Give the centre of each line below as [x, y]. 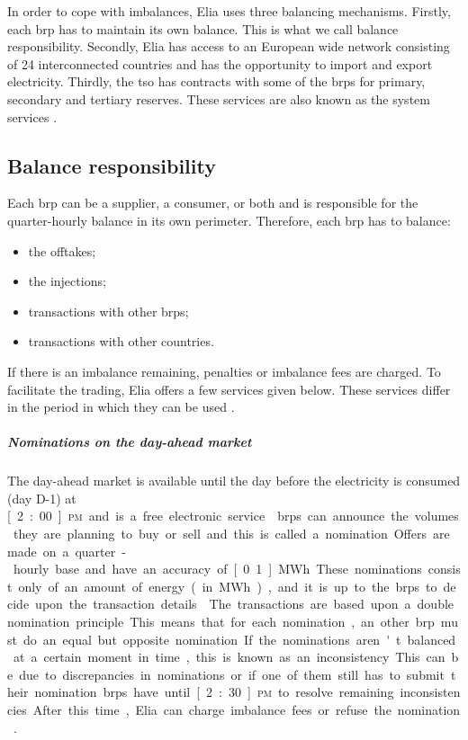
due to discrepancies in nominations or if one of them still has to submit [232, 674]
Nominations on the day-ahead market [130, 442]
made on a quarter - [67, 551]
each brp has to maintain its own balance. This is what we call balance [203, 28]
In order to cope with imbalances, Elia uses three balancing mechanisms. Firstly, [229, 11]
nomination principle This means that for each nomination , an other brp [221, 622]
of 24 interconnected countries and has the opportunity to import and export [220, 63]
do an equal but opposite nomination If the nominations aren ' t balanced [239, 639]
